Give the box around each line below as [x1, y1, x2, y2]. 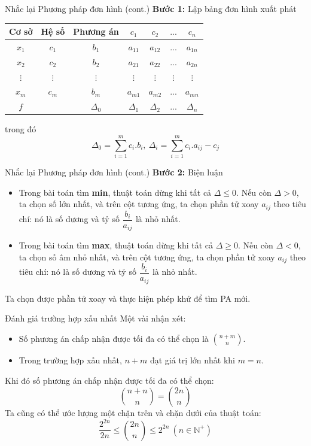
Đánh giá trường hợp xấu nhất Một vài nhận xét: [5, 312, 186, 324]
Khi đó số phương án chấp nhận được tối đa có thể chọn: [5, 374, 214, 386]
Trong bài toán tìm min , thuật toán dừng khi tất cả [19, 186, 212, 198]
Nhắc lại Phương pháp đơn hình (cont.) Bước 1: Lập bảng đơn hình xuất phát [5, 2, 297, 14]
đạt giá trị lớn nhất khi [150, 354, 235, 366]
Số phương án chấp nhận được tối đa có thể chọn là [19, 332, 209, 345]
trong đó [5, 123, 36, 135]
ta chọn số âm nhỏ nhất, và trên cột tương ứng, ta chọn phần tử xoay [19, 250, 275, 263]
